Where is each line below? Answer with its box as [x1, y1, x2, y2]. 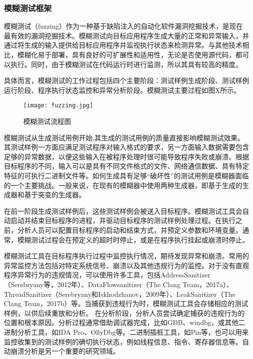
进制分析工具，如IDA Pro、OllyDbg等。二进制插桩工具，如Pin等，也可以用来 [4, 326, 249, 337]
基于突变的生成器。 [24, 189, 86, 200]
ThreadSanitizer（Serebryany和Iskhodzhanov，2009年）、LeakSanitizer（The [4, 289, 235, 299]
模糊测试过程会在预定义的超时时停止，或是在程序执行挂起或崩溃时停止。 [17, 234, 249, 244]
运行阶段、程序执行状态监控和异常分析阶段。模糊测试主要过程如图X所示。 [4, 85, 241, 95]
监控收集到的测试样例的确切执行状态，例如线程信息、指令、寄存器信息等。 [4, 336, 242, 346]
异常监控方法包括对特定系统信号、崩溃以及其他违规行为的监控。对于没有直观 [4, 260, 249, 270]
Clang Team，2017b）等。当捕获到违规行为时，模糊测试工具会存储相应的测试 [4, 298, 249, 308]
